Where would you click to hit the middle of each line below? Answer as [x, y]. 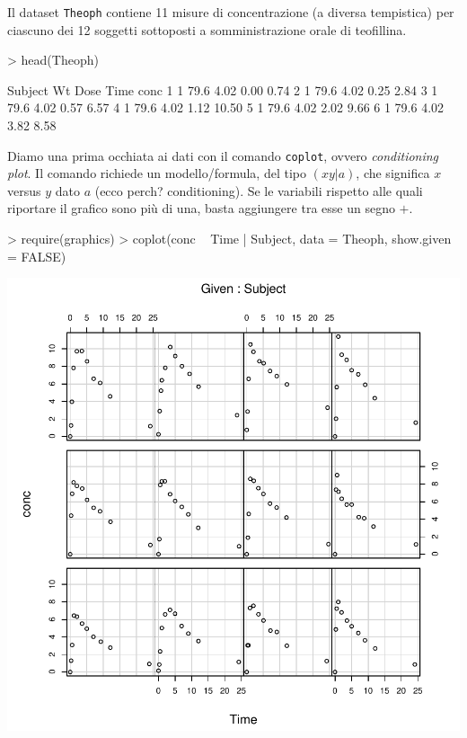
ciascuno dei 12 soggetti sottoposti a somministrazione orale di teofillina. [207, 29]
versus [24, 190]
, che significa [393, 173]
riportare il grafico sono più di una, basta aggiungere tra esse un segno [201, 208]
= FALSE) [37, 256]
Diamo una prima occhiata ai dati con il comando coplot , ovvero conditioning [223, 155]
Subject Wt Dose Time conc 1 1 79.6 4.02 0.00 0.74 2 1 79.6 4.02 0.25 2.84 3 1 [223, 89]
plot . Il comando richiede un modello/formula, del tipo [157, 173]
